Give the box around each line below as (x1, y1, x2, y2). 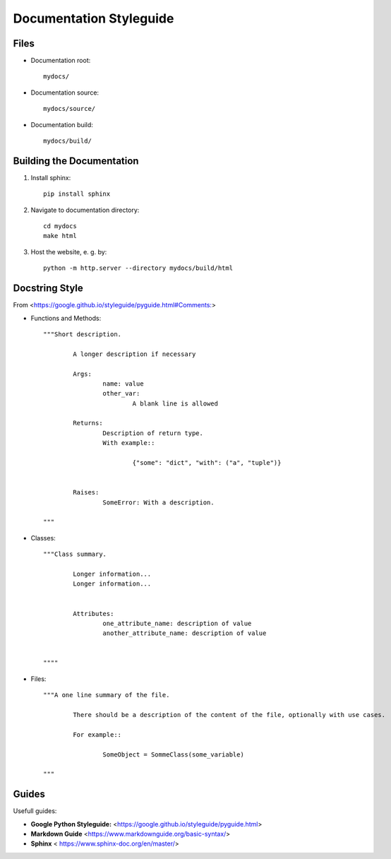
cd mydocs (43, 223, 77, 230)
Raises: (73, 488, 100, 497)
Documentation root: (30, 57, 91, 65)
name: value (102, 379, 144, 388)
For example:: (73, 730, 122, 738)
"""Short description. (43, 330, 122, 338)
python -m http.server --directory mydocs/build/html (43, 264, 233, 272)
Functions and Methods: (30, 314, 102, 322)
